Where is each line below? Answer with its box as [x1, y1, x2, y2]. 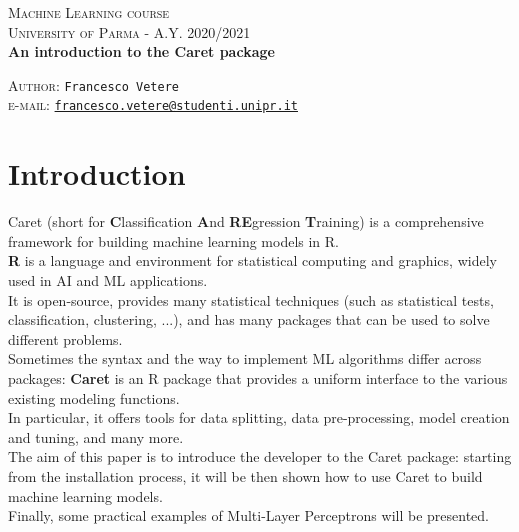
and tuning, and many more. [8, 426, 184, 447]
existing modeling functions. [8, 387, 180, 408]
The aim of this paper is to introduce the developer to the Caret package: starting [8, 446, 512, 467]
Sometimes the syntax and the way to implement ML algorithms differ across [8, 348, 482, 369]
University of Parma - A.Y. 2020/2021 [8, 21, 251, 42]
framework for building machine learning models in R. [8, 230, 340, 251]
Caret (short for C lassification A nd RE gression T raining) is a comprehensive [8, 211, 484, 232]
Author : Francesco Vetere [8, 74, 179, 95]
